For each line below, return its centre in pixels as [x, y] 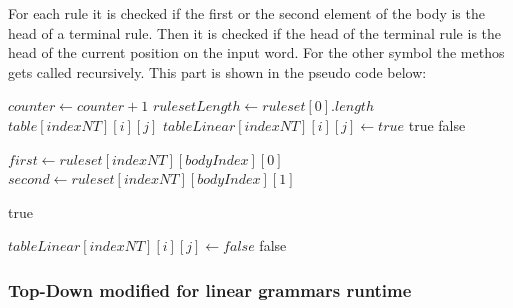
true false [437, 124]
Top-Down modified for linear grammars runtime [210, 289]
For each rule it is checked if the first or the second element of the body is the [246, 13]
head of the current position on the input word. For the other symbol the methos [256, 52]
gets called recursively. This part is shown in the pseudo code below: [217, 71]
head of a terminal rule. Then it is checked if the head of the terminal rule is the [255, 32]
